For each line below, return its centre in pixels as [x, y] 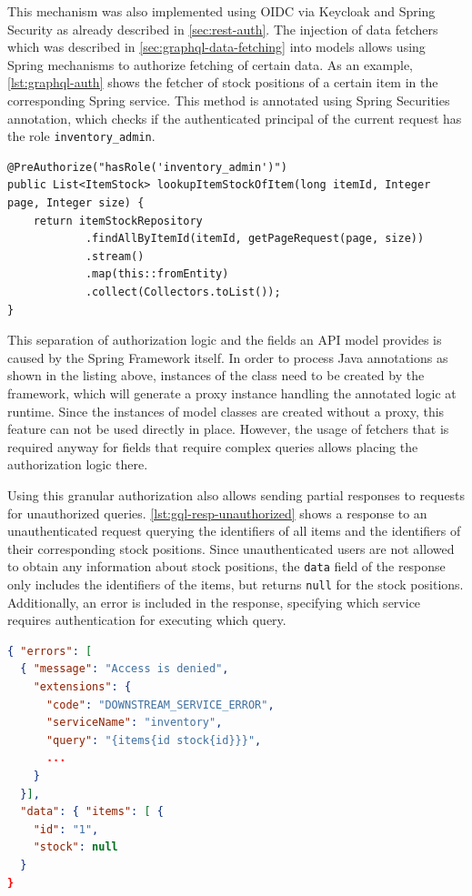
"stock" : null [75, 847]
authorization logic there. [78, 464]
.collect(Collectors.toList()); [183, 292]
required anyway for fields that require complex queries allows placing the [213, 446]
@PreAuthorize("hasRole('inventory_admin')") [147, 167]
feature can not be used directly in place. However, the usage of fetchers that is [228, 429]
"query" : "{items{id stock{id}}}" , [154, 740]
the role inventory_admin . [81, 136]
